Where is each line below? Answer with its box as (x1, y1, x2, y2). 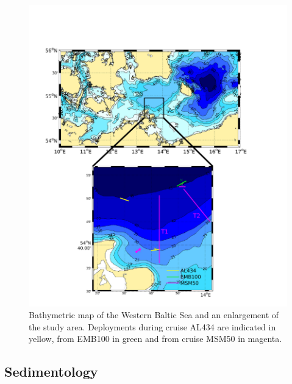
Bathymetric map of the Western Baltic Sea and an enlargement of (29, 308, 279, 321)
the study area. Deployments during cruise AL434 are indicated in (29, 320, 276, 333)
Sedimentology (4, 362, 98, 381)
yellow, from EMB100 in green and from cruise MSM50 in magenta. (29, 332, 282, 345)
